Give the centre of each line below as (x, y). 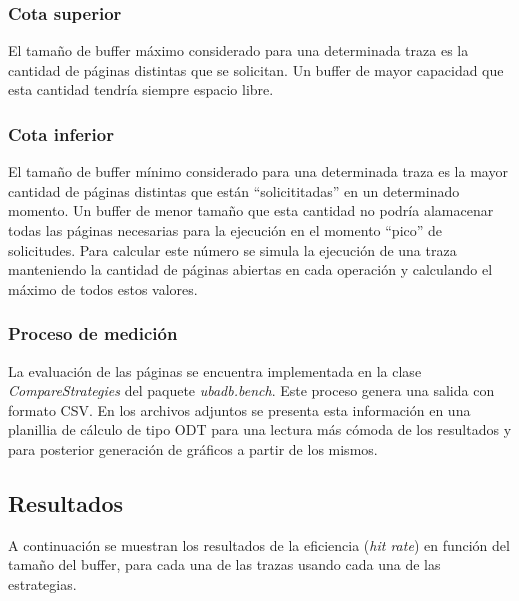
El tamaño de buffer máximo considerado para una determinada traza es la (238, 50)
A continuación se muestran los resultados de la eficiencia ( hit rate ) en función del (259, 544)
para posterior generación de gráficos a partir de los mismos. (193, 448)
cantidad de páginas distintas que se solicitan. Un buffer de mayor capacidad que (256, 69)
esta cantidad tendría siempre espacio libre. (141, 89)
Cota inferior (61, 133)
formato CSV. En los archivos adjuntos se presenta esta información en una (239, 409)
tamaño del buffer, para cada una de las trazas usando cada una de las (224, 564)
